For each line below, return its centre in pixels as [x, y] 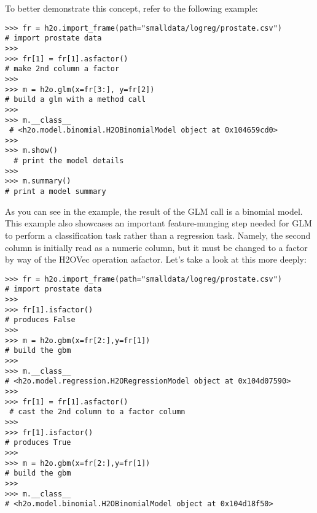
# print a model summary [56, 192]
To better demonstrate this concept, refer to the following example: [131, 8]
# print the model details [69, 161]
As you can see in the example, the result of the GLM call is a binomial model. [154, 211]
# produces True [38, 443]
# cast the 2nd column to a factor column [97, 412]
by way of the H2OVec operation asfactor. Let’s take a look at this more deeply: [156, 259]
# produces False [40, 320]
